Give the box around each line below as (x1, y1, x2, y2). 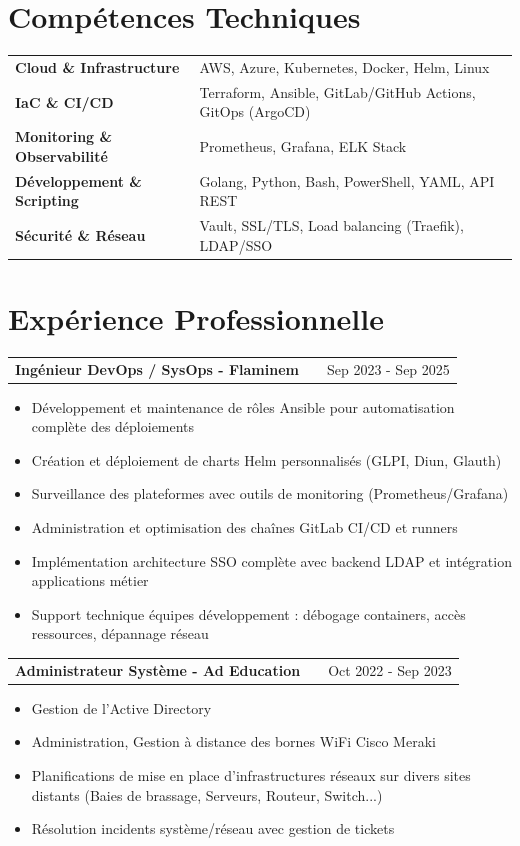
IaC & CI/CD (15, 91, 114, 112)
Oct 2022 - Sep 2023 (328, 659, 452, 680)
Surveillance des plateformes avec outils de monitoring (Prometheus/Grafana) (31, 483, 509, 504)
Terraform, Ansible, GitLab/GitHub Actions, (199, 81, 476, 102)
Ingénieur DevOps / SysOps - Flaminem (15, 358, 299, 379)
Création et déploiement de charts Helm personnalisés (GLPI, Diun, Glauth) (31, 449, 502, 470)
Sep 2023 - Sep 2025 (326, 358, 450, 379)
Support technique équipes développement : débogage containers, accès (31, 603, 466, 624)
